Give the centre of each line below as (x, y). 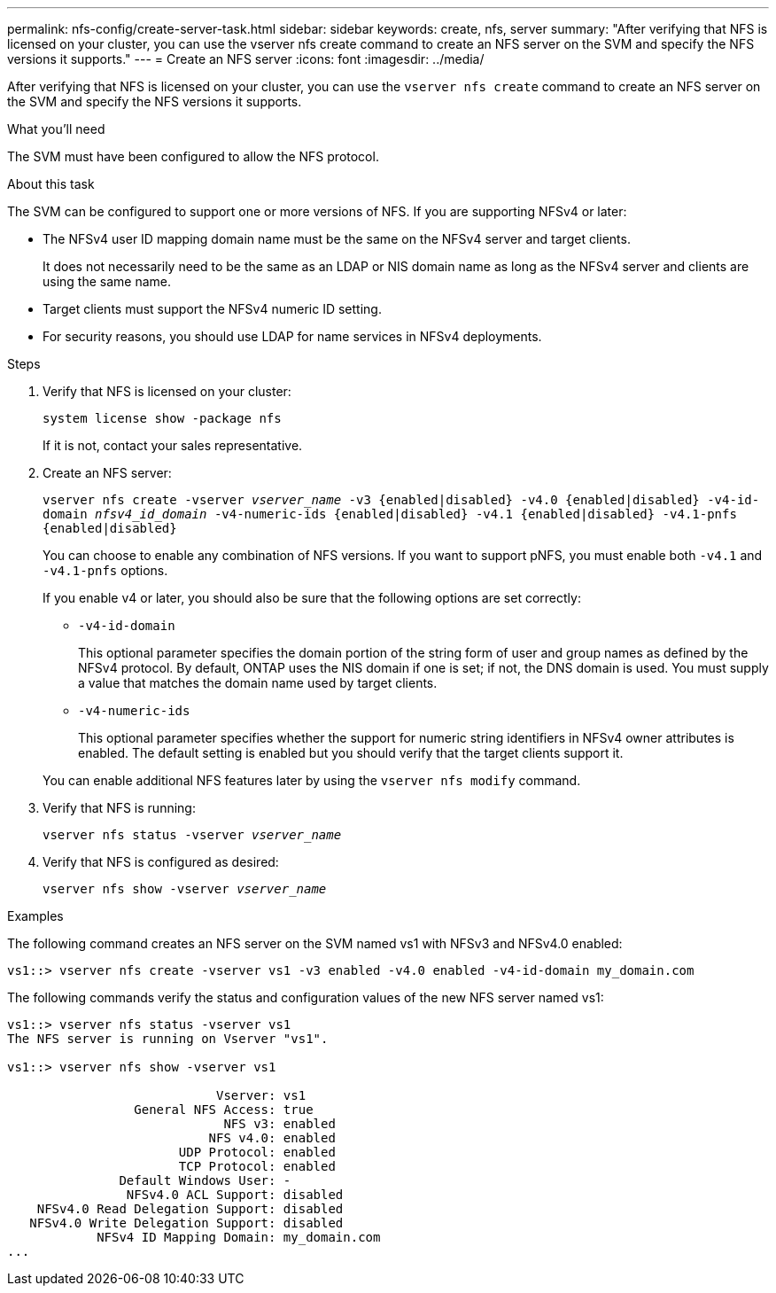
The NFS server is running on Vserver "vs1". (168, 1039)
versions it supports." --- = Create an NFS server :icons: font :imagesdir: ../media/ (246, 59)
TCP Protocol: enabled (257, 1166)
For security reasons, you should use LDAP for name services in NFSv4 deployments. (292, 336)
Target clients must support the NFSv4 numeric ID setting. (212, 309)
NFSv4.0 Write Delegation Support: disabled (186, 1223)
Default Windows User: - (205, 1180)
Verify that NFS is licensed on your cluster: (167, 391)
